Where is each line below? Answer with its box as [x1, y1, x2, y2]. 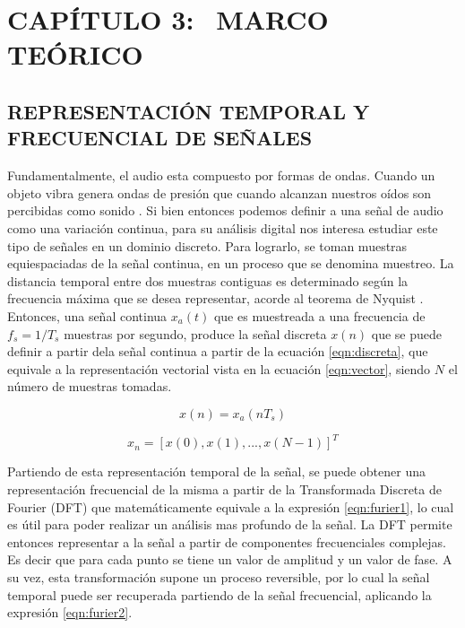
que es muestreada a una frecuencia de [213, 306, 426, 325]
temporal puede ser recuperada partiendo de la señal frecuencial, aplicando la [7, 585, 432, 604]
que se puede [371, 324, 442, 343]
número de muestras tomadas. [7, 377, 172, 396]
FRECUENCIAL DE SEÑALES [7, 124, 313, 152]
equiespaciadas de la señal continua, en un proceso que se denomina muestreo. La [7, 254, 454, 273]
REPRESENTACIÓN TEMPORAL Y [7, 97, 370, 125]
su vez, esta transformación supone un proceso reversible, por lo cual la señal [7, 567, 430, 586]
